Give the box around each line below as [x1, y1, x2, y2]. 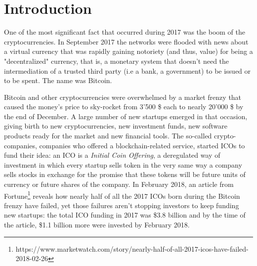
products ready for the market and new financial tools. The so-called [4, 131, 212, 141]
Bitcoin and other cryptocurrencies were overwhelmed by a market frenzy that [4, 91, 242, 102]
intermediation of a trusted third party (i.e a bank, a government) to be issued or [4, 65, 251, 76]
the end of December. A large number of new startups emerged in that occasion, [4, 111, 248, 121]
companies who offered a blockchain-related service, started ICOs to [39, 140, 245, 150]
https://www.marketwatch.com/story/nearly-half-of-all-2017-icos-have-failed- [15, 243, 249, 254]
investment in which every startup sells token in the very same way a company [4, 159, 242, 170]
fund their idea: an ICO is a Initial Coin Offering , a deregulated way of [4, 150, 220, 160]
